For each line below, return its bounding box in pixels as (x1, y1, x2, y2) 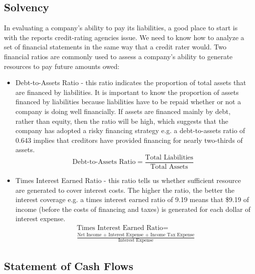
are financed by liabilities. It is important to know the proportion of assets (15, 87, 239, 97)
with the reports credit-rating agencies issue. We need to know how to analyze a (4, 32, 244, 42)
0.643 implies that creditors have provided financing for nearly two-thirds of (15, 135, 243, 145)
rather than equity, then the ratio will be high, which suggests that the (15, 115, 229, 126)
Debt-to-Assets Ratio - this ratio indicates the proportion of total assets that (15, 77, 246, 88)
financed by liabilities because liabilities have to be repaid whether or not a (15, 96, 241, 107)
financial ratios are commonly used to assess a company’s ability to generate (4, 51, 232, 61)
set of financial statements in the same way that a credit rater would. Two (4, 42, 227, 52)
